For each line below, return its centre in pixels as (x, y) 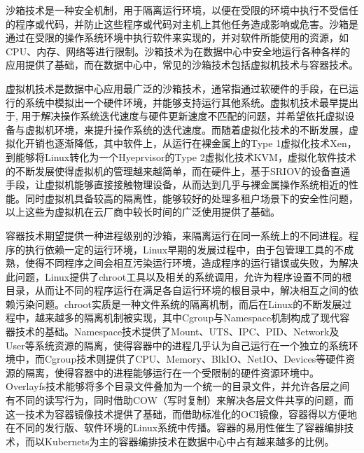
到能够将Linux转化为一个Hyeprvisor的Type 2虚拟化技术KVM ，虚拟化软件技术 (181, 156)
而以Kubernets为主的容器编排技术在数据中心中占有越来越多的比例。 (180, 441)
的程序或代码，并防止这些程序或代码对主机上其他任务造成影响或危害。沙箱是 (182, 23)
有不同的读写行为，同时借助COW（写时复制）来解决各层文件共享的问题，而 (180, 400)
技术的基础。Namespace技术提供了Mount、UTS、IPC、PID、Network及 (177, 332)
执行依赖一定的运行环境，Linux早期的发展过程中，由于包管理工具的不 (184, 249)
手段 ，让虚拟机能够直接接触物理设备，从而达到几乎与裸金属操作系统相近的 (177, 184)
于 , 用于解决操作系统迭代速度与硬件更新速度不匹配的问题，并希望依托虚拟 (175, 116)
